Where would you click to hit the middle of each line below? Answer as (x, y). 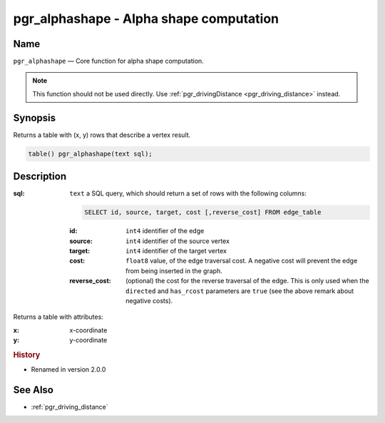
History (27, 355)
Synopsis (35, 118)
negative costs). (149, 300)
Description (40, 177)
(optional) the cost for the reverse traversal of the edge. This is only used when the (248, 281)
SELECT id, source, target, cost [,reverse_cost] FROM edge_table (203, 213)
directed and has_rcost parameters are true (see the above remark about (240, 291)
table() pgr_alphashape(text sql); (90, 154)
